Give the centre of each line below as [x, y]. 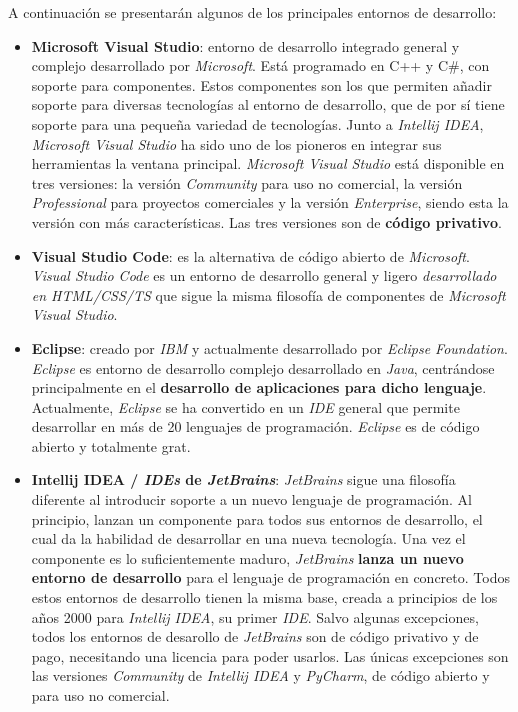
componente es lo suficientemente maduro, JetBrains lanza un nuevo [247, 557]
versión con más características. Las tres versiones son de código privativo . [266, 221]
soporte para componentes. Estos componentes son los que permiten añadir [261, 84]
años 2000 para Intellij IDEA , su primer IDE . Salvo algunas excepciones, [255, 616]
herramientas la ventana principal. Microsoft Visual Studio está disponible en [268, 163]
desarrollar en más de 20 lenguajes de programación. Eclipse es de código [255, 426]
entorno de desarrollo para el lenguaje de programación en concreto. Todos [270, 577]
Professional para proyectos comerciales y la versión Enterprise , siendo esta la [270, 202]
